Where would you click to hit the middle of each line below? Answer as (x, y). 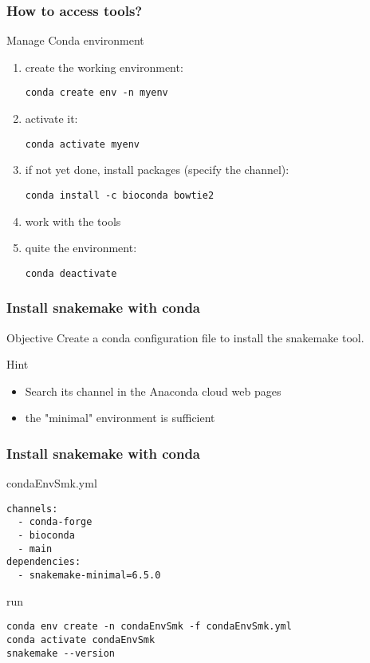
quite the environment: (81, 248)
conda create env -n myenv (96, 93)
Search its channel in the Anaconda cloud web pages (153, 391)
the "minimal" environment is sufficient (120, 418)
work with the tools (73, 221)
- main (35, 549)
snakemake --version (61, 653)
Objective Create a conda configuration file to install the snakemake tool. (185, 337)
